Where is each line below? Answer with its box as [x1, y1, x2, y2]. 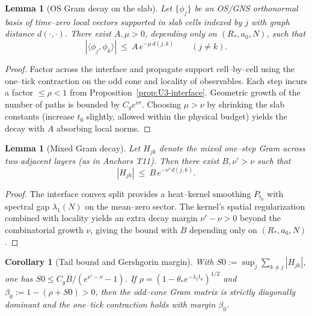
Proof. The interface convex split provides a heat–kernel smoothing [5, 187, 251, 199]
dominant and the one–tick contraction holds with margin [5, 298, 216, 311]
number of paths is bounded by [5, 97, 120, 110]
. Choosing [141, 97, 181, 110]
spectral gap [5, 199, 50, 212]
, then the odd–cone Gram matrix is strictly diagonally [95, 285, 296, 298]
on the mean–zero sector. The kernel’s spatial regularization [85, 199, 305, 212]
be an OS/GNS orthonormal [194, 2, 298, 14]
